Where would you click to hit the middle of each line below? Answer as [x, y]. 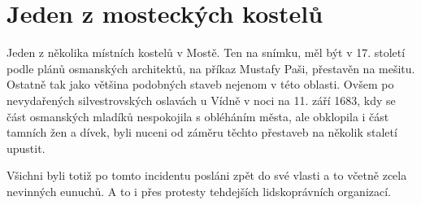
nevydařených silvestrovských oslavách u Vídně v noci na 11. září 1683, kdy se [201, 100]
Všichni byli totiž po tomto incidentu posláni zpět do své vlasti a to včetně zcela [207, 175]
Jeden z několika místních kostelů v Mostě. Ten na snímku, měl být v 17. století [206, 52]
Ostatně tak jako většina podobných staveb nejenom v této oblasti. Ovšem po [200, 84]
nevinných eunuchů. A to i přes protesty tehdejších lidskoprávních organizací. [199, 191]
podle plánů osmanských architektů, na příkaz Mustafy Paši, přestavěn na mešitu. [211, 68]
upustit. [26, 148]
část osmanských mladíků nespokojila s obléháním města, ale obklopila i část [198, 116]
